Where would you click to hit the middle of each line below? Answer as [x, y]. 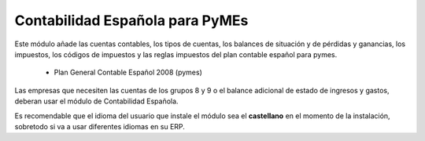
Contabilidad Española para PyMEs [131, 20]
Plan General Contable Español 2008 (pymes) [128, 72]
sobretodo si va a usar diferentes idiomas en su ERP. [100, 126]
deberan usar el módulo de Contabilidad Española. [96, 101]
